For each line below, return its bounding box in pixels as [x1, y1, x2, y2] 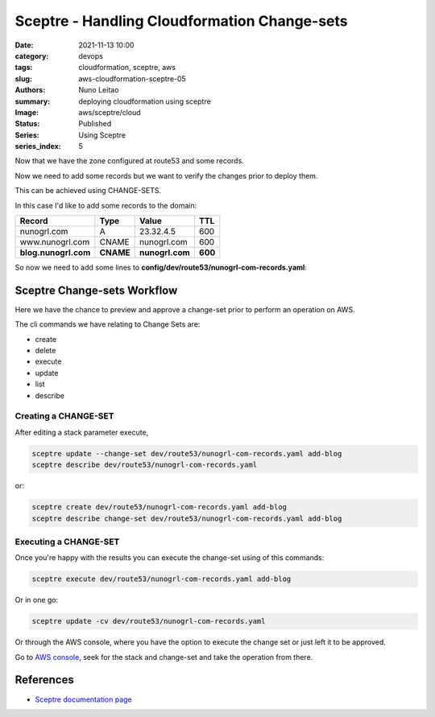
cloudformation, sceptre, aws [78, 63, 176, 72]
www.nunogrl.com [19, 237, 90, 248]
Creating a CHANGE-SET [14, 410, 114, 422]
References [14, 673, 74, 687]
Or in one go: [14, 595, 59, 605]
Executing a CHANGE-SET [14, 536, 120, 547]
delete [35, 346, 56, 356]
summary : [14, 97, 51, 106]
